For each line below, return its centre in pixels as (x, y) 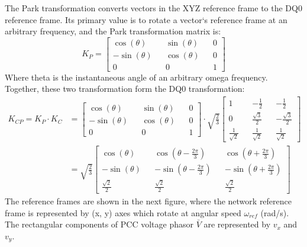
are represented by (237, 224)
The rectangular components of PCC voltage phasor (99, 224)
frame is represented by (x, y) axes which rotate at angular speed (123, 212)
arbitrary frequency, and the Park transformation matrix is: (113, 31)
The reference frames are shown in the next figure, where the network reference (148, 201)
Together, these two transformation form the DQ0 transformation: (125, 89)
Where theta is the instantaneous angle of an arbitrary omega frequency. (136, 77)
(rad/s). (275, 212)
